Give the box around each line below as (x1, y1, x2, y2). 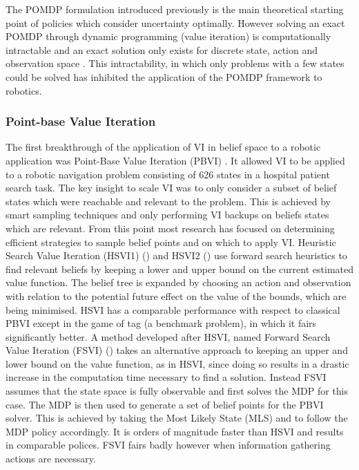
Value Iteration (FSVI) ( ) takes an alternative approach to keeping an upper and (6, 343, 348, 357)
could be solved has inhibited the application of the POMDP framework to (6, 69, 322, 84)
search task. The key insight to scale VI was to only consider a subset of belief (6, 180, 337, 195)
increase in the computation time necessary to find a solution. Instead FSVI (6, 370, 327, 384)
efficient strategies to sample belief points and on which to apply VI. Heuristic (6, 234, 336, 249)
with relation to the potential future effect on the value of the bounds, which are (6, 288, 347, 303)
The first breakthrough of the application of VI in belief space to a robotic (6, 140, 321, 154)
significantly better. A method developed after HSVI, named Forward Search (6, 329, 331, 344)
